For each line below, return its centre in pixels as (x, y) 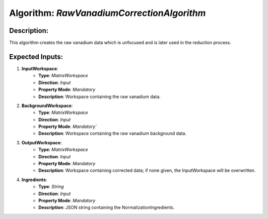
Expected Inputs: (36, 56)
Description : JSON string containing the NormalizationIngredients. (106, 208)
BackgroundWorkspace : (47, 106)
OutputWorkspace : (42, 142)
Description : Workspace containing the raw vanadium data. (100, 97)
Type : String (51, 187)
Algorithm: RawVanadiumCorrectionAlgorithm (107, 13)
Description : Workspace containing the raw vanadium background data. (112, 133)
